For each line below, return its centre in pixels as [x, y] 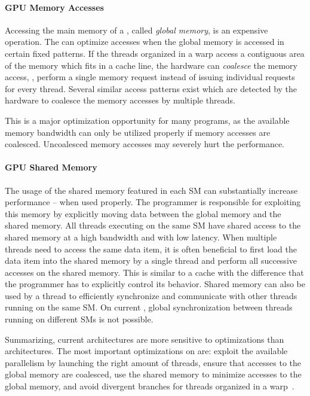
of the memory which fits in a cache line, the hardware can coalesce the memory [151, 65]
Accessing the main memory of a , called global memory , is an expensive [136, 30]
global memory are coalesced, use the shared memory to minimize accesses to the [153, 374]
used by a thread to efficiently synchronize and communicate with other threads [151, 295]
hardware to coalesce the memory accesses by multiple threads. [120, 100]
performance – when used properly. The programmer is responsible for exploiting [153, 202]
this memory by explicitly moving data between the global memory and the [143, 213]
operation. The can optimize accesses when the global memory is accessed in [145, 42]
